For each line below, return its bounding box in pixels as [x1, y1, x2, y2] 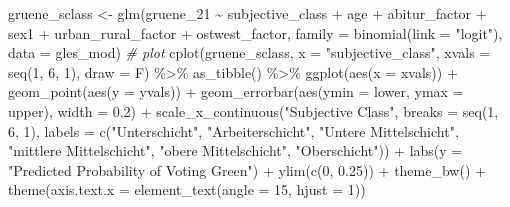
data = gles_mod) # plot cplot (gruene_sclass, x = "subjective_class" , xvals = [8, 42, 491, 63]
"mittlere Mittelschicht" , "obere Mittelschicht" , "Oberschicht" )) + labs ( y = [8, 140, 463, 161]
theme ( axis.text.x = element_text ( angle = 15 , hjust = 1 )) [8, 179, 366, 200]
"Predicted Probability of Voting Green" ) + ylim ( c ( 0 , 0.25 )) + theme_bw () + [8, 159, 486, 180]
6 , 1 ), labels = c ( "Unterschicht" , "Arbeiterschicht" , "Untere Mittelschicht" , [8, 120, 459, 141]
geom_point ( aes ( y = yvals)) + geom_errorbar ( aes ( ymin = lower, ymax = [8, 81, 464, 102]
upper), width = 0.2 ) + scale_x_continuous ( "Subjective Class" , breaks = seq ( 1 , [8, 100, 499, 121]
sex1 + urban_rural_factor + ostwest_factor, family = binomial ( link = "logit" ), [8, 22, 503, 43]
